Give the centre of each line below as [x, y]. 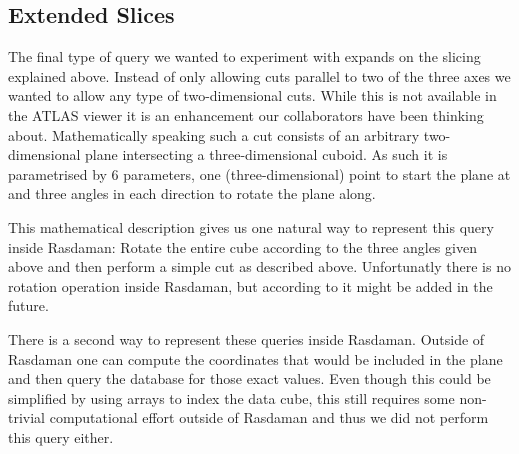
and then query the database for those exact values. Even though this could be [249, 378]
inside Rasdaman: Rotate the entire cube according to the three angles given [242, 246]
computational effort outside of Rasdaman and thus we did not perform [269, 417]
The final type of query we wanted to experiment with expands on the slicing [244, 56]
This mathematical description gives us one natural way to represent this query [251, 226]
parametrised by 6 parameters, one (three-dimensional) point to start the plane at [259, 173]
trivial [27, 417]
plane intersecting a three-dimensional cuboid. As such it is [266, 154]
